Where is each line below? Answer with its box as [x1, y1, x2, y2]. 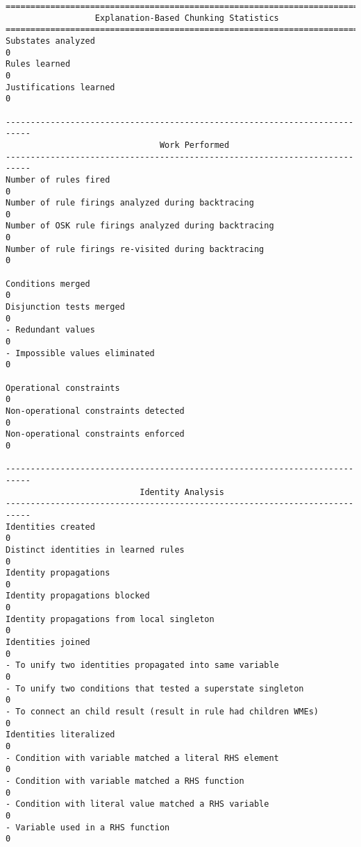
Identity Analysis [140, 487, 224, 497]
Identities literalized [6, 730, 115, 740]
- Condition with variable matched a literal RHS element [6, 753, 279, 763]
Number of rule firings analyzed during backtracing [6, 198, 254, 208]
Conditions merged [6, 278, 90, 289]
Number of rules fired [6, 174, 110, 185]
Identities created [6, 521, 95, 532]
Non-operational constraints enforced [6, 429, 185, 439]
